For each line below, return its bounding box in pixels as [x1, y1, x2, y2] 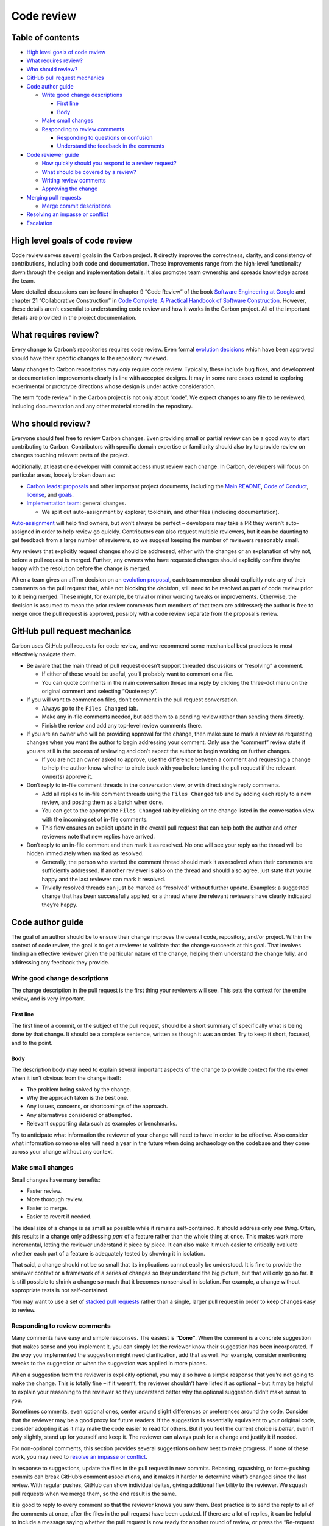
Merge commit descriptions [41, 202, 111, 210]
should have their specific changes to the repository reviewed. [11, 354, 168, 361]
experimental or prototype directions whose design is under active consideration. [11, 382, 216, 390]
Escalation [26, 219, 53, 226]
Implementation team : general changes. [26, 499, 126, 507]
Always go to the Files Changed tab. [41, 704, 138, 712]
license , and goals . [26, 491, 74, 499]
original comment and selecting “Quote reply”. [41, 687, 158, 695]
